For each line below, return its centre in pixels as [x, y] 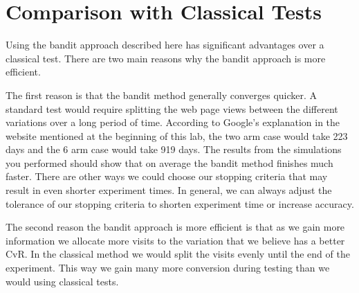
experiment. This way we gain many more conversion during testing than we [168, 268]
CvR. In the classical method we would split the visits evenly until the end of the [178, 254]
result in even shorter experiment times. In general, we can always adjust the [169, 190]
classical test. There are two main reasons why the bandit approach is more [166, 58]
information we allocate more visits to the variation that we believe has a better [175, 240]
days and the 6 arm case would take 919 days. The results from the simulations [174, 149]
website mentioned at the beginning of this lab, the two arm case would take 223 [177, 135]
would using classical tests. [62, 281]
